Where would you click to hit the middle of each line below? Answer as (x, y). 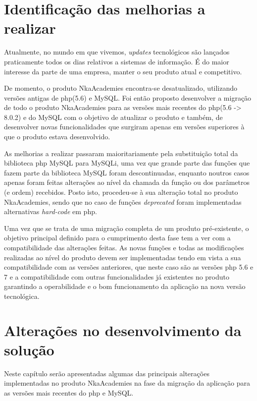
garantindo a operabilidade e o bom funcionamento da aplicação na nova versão (125, 286)
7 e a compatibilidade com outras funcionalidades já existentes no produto (117, 276)
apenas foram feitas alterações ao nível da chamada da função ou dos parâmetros (127, 182)
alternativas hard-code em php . (51, 211)
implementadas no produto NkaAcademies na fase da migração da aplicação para (127, 383)
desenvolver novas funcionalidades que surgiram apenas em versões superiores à (124, 127)
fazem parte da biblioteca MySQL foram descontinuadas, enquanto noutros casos (127, 172)
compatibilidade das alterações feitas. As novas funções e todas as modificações (124, 247)
